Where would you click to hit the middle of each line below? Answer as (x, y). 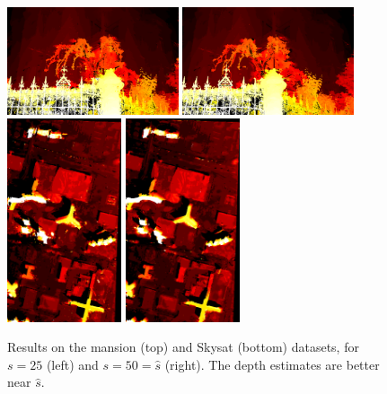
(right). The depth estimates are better (272, 364)
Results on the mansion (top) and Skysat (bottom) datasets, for (183, 347)
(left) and (72, 364)
